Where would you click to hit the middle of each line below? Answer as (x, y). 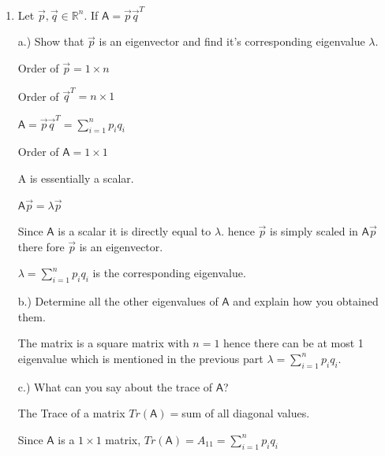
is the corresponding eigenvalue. (169, 273)
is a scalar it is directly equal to (135, 231)
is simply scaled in (314, 231)
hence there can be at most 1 (293, 343)
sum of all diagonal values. (246, 413)
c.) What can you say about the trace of (115, 386)
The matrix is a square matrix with (103, 343)
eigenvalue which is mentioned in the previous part (140, 358)
